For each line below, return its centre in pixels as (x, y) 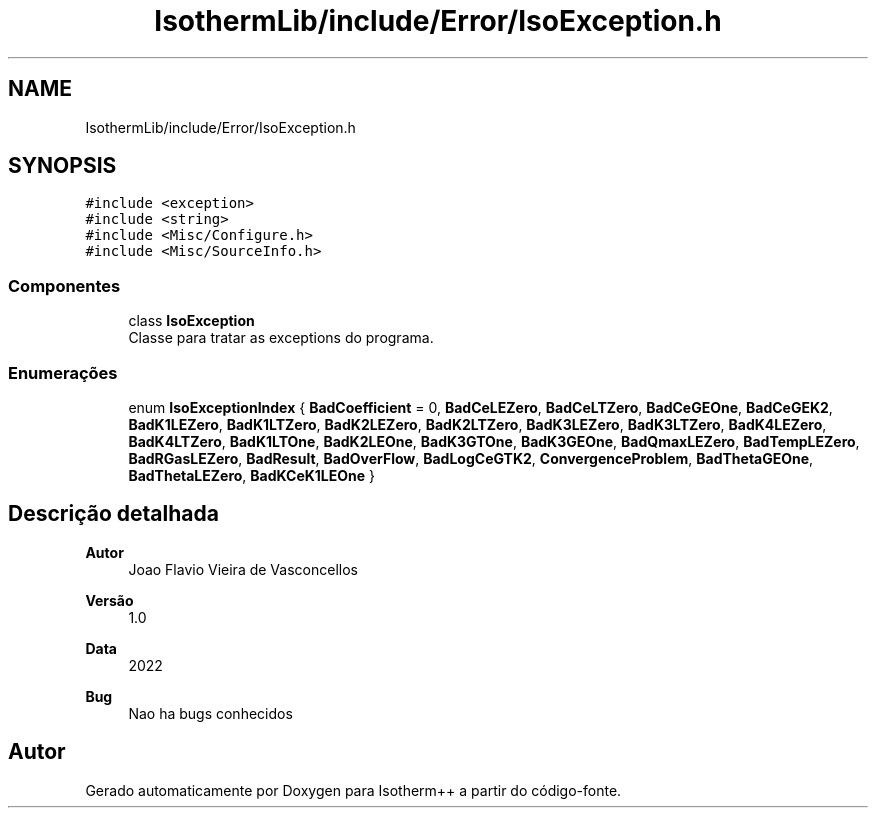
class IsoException (191, 321)
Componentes (64, 285)
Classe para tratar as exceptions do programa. (281, 338)
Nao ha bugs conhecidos (210, 713)
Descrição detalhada (113, 514)
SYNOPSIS (62, 166)
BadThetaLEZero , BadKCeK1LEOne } (252, 475)
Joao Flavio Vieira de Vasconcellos (243, 569)
